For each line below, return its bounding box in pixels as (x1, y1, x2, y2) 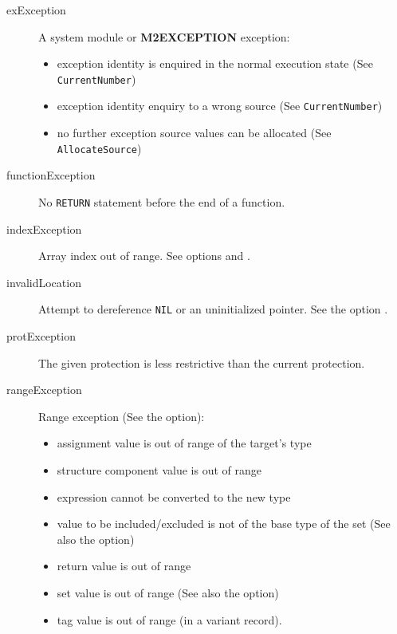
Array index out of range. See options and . (38, 247, 250, 264)
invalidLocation (6, 274, 81, 290)
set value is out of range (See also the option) (57, 584, 279, 601)
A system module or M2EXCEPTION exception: (38, 28, 290, 45)
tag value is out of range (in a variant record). (57, 611, 282, 628)
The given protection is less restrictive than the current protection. (38, 354, 365, 371)
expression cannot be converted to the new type (57, 488, 291, 505)
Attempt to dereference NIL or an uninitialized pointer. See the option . (38, 301, 388, 317)
